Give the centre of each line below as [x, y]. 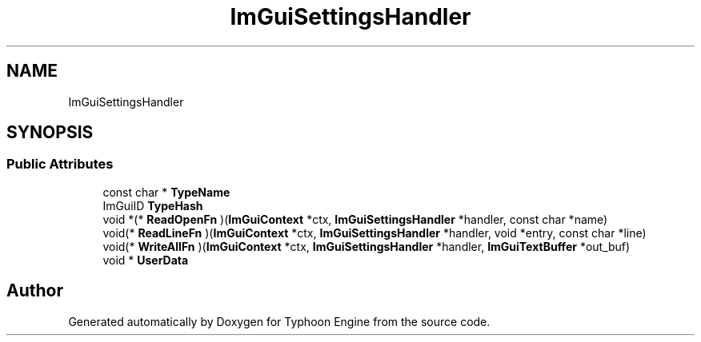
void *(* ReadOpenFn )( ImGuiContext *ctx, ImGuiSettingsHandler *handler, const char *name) [355, 219]
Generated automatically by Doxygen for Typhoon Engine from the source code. [279, 321]
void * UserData [146, 260]
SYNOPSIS [50, 133]
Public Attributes [60, 164]
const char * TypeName [166, 192]
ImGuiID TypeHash [153, 205]
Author [35, 291]
